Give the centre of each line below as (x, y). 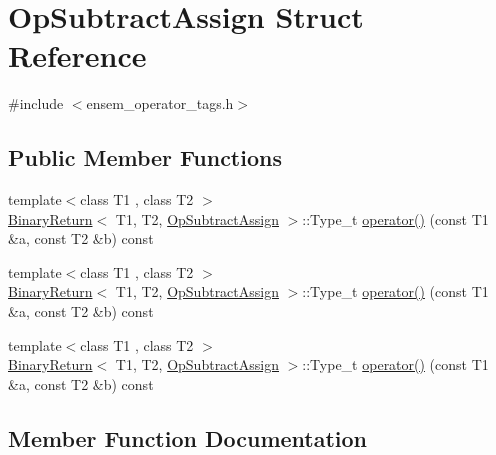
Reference (77, 55)
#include (36, 103)
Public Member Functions (145, 157)
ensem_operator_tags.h (160, 103)
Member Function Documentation (188, 437)
